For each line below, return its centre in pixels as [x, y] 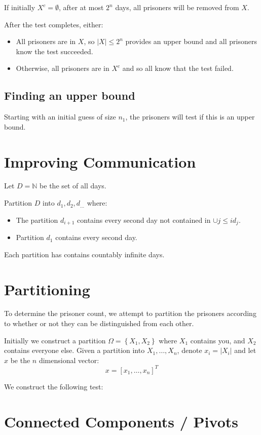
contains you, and [218, 340]
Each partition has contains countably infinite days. [84, 254]
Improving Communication [100, 161]
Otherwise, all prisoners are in [63, 68]
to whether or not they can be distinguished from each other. [99, 323]
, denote [190, 350]
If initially [20, 7]
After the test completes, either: [54, 24]
